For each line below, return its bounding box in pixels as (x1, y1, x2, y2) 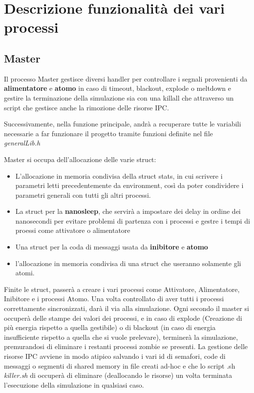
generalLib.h (4, 138, 41, 148)
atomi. (15, 268, 35, 278)
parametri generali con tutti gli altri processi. (15, 189, 151, 200)
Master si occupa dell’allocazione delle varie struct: (4, 154, 156, 164)
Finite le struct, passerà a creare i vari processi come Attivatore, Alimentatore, (4, 284, 240, 294)
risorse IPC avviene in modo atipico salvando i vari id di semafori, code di (4, 351, 226, 361)
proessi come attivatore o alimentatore (15, 225, 130, 235)
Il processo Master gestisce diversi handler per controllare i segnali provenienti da (4, 73, 248, 83)
